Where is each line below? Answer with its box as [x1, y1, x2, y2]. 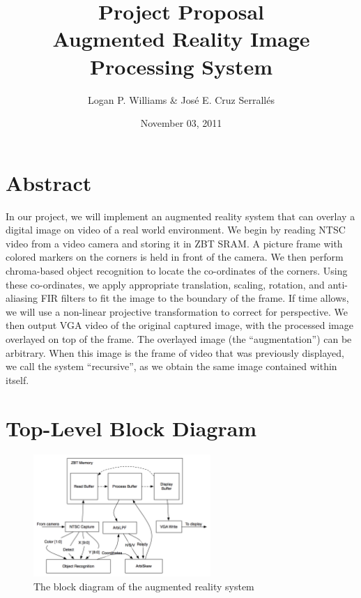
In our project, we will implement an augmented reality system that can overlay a [6, 208, 355, 223]
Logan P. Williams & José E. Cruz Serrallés [88, 92, 275, 107]
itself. [6, 372, 29, 387]
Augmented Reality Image [52, 24, 310, 53]
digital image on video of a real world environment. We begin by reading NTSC [6, 222, 346, 237]
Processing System [89, 52, 273, 80]
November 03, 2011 [140, 116, 222, 130]
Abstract [6, 168, 92, 197]
